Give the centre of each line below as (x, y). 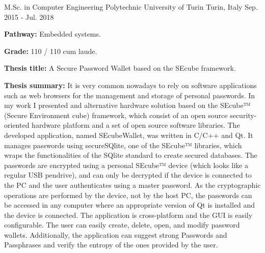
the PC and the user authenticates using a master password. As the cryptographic (132, 185)
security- (243, 115)
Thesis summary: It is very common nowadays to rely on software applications (130, 85)
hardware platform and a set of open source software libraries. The (136, 125)
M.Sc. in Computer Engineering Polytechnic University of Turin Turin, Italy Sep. (131, 7)
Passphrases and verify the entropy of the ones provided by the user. (111, 245)
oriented (17, 125)
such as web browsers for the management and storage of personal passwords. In (130, 95)
